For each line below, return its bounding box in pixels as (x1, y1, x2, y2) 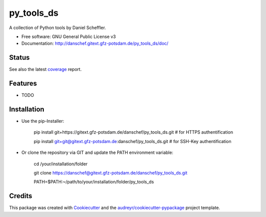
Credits (9, 192, 33, 200)
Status (9, 53, 30, 62)
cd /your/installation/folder (33, 161, 88, 167)
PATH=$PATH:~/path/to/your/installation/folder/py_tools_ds (33, 179, 154, 185)
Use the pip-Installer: (21, 118, 65, 124)
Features (9, 79, 37, 88)
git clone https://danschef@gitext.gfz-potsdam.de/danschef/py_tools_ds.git (33, 170, 188, 176)
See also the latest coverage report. (9, 67, 82, 72)
